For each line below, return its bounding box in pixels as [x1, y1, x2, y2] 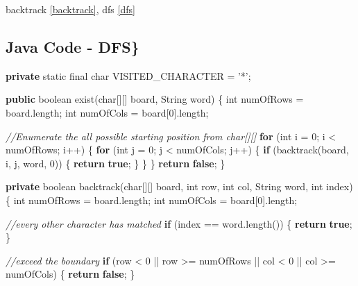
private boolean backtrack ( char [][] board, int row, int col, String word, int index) [6, 179, 353, 194]
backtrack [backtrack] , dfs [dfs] [6, 2, 135, 16]
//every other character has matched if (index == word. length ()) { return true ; [6, 216, 352, 230]
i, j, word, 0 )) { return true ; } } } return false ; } [6, 155, 225, 170]
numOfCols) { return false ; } [6, 267, 135, 281]
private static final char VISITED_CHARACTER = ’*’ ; [6, 68, 251, 83]
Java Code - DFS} [6, 35, 139, 57]
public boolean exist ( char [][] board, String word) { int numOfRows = [6, 92, 304, 106]
